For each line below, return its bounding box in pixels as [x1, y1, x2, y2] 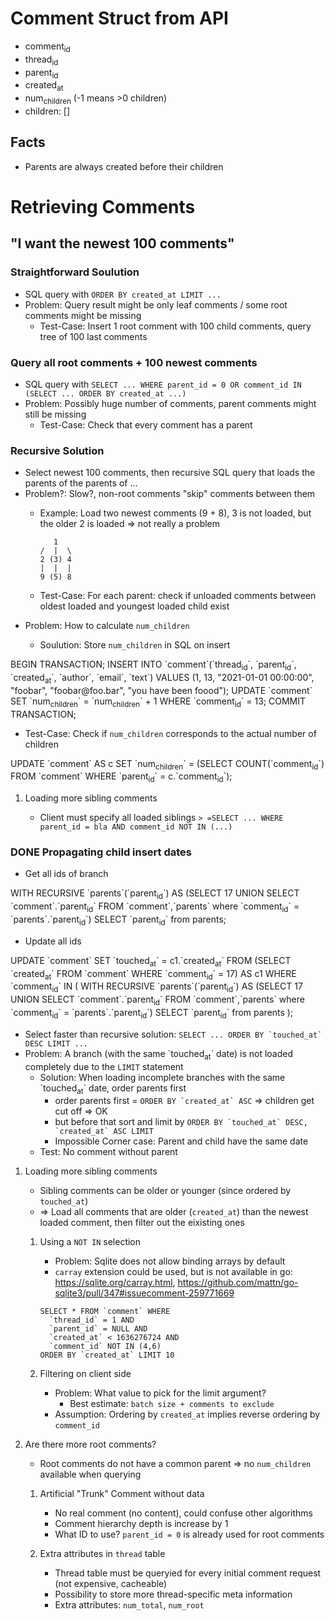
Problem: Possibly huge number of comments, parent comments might [24, 397, 317, 409]
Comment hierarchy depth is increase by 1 [54, 1518, 229, 1530]
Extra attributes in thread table [39, 1548, 166, 1560]
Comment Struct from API [10, 7, 229, 30]
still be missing [24, 408, 87, 420]
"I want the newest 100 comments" [10, 235, 235, 252]
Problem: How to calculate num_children [24, 620, 190, 632]
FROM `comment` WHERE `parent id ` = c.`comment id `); [10, 770, 233, 785]
